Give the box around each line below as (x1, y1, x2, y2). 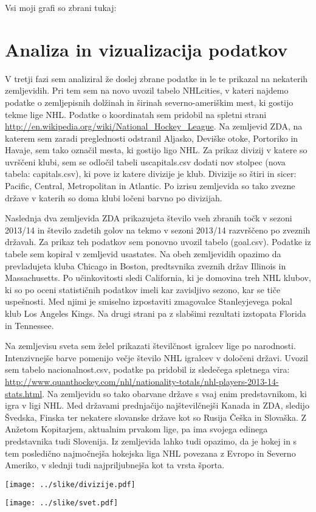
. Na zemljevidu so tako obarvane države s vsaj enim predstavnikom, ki (42, 387, 307, 400)
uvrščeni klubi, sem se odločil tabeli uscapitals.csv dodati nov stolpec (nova (5, 155, 286, 168)
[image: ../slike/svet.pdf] (5, 499, 118, 508)
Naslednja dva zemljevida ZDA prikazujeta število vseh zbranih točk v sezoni (5, 212, 292, 224)
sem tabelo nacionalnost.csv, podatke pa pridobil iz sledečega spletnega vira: (5, 363, 290, 376)
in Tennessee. (5, 319, 54, 331)
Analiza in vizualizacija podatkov (5, 36, 288, 61)
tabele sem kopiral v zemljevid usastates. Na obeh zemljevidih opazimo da (5, 247, 281, 260)
